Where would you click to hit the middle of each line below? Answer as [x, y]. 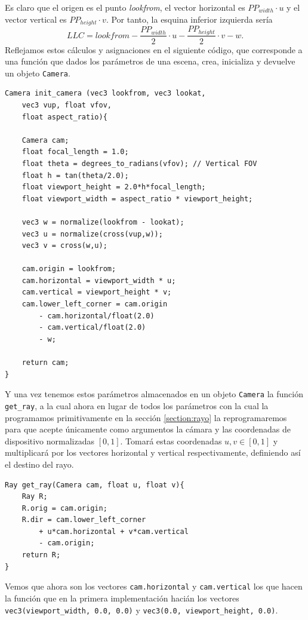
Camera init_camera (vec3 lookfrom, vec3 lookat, [105, 93]
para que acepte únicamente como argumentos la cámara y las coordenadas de [148, 429]
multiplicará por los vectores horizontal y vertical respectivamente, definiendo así [153, 452]
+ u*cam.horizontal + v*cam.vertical [114, 531]
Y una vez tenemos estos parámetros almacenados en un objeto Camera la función [154, 394]
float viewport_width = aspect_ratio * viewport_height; [137, 199]
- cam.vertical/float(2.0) [93, 328]
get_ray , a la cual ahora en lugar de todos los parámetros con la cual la [137, 405]
